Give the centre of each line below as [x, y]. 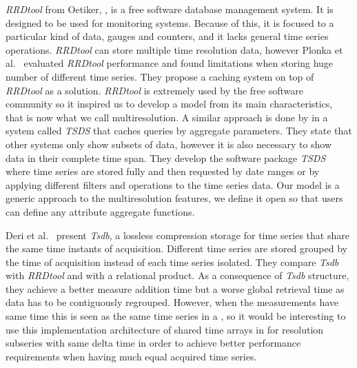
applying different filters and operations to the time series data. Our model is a [173, 184]
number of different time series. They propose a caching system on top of [160, 76]
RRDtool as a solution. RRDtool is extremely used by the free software [154, 90]
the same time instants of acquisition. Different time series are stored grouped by [176, 248]
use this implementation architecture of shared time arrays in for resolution [165, 329]
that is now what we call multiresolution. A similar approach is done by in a [167, 117]
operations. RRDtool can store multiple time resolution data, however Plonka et [174, 49]
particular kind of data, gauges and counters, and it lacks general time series [167, 36]
